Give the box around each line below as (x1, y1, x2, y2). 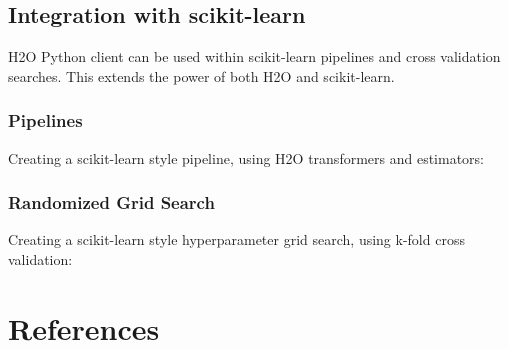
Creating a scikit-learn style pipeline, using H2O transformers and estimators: (8, 147, 484, 168)
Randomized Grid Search (8, 190, 215, 215)
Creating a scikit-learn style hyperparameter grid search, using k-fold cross (8, 229, 465, 250)
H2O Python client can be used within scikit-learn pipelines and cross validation (8, 46, 501, 67)
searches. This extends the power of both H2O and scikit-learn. (8, 65, 395, 86)
